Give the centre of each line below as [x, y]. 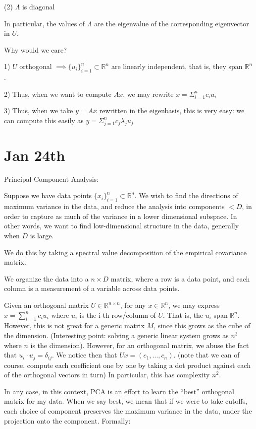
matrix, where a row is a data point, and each [180, 278]
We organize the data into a [46, 278]
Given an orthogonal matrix [46, 305]
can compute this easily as [44, 120]
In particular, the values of [45, 23]
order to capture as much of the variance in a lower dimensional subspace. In [121, 216]
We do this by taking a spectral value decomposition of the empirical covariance [125, 252]
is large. [42, 236]
